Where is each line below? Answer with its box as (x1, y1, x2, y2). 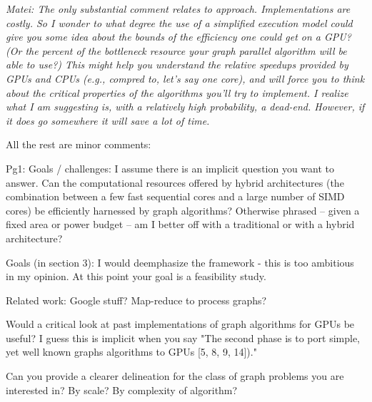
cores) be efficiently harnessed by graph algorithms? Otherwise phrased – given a (6, 202, 360, 217)
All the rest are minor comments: (6, 137, 151, 152)
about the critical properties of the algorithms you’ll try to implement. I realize (6, 85, 348, 100)
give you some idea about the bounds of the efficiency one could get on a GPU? (6, 29, 351, 44)
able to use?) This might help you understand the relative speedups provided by (6, 57, 348, 72)
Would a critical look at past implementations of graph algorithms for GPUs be (6, 316, 355, 331)
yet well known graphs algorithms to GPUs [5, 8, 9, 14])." (6, 344, 257, 359)
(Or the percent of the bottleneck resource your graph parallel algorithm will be (6, 43, 347, 58)
